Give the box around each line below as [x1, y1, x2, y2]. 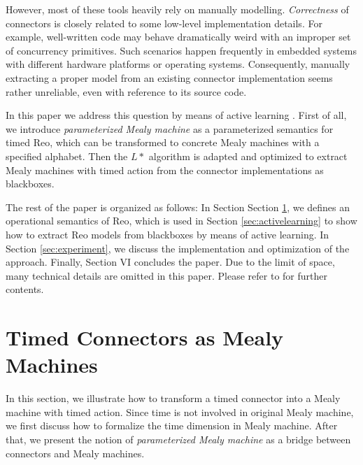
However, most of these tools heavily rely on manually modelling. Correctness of [6, 2, 349, 16]
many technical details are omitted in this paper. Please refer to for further [6, 268, 327, 282]
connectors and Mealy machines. [6, 445, 145, 460]
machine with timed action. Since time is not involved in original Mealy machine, [6, 404, 354, 419]
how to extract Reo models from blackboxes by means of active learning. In [6, 227, 329, 241]
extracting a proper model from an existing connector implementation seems [6, 70, 333, 85]
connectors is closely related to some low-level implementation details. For [6, 15, 322, 30]
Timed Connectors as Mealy [6, 323, 284, 352]
